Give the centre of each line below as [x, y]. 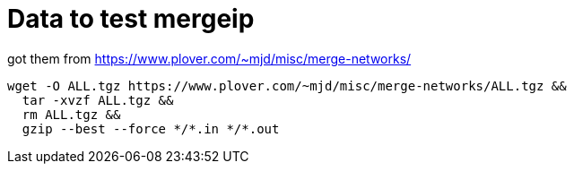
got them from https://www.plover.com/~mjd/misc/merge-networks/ [209, 58]
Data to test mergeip [131, 19]
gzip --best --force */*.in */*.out [151, 128]
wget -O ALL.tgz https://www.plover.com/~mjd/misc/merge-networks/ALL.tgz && [287, 85]
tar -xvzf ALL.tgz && [98, 100]
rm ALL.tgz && [71, 114]
